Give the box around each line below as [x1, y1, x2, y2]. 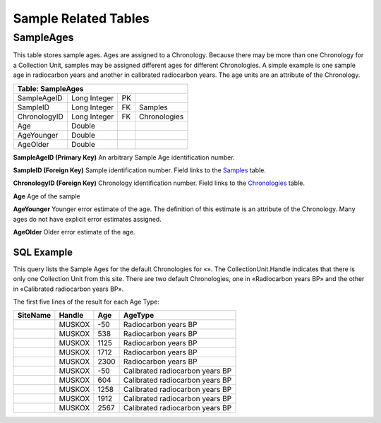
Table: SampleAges [17, 83, 84, 93]
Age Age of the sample [13, 191, 80, 201]
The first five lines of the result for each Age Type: [13, 297, 160, 306]
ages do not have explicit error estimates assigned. [13, 215, 162, 223]
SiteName [17, 311, 52, 321]
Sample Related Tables [13, 11, 150, 26]
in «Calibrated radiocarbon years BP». [13, 285, 124, 293]
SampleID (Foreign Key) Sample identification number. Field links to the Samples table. [13, 166, 267, 174]
